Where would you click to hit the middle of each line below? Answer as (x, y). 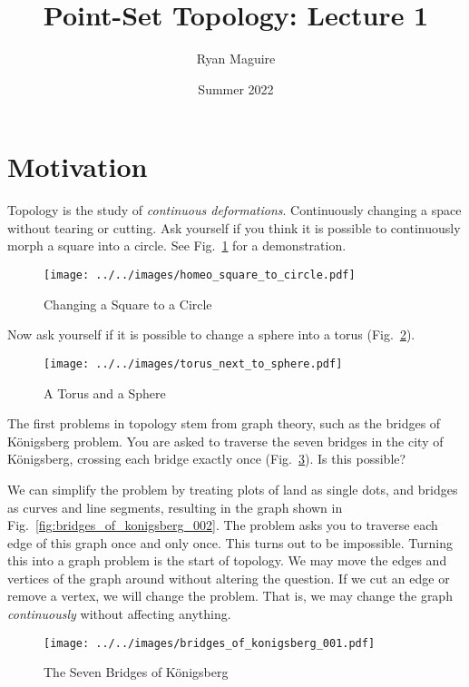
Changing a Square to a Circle (128, 304)
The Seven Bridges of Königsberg (136, 672)
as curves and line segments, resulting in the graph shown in (175, 507)
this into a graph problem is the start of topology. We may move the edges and (227, 560)
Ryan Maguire (236, 59)
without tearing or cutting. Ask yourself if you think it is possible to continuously (234, 227)
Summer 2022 (236, 88)
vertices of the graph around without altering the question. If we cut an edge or (229, 578)
